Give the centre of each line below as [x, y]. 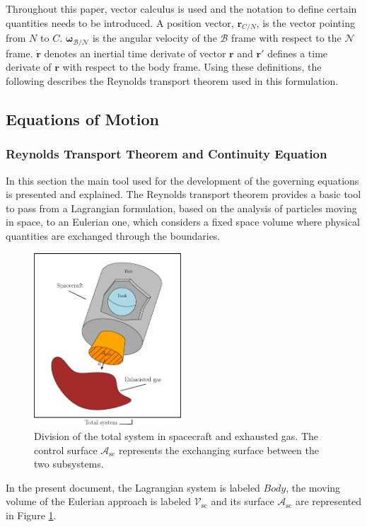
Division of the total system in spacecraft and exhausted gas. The [176, 435]
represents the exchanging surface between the [219, 450]
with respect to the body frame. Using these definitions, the [192, 67]
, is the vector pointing [305, 22]
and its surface [243, 501]
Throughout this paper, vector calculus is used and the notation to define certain [181, 8]
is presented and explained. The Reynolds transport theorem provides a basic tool [183, 194]
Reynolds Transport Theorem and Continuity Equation [167, 154]
